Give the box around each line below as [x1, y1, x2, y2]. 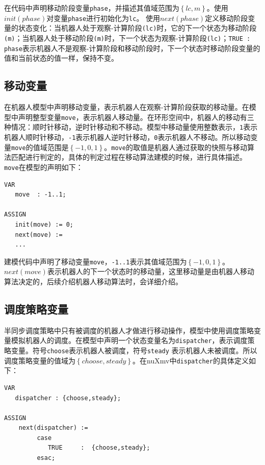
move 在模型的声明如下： [4, 161, 83, 172]
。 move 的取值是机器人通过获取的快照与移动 [104, 141, 247, 152]
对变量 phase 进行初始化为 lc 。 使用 [46, 12, 161, 23]
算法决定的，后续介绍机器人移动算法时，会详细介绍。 [4, 276, 182, 286]
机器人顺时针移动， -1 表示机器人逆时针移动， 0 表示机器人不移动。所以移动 [4, 131, 251, 142]
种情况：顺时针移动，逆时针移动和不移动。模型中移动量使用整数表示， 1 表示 [4, 121, 258, 132]
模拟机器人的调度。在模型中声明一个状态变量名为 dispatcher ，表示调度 [11, 335, 248, 346]
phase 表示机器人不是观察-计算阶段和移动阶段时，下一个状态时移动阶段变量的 [4, 42, 260, 53]
